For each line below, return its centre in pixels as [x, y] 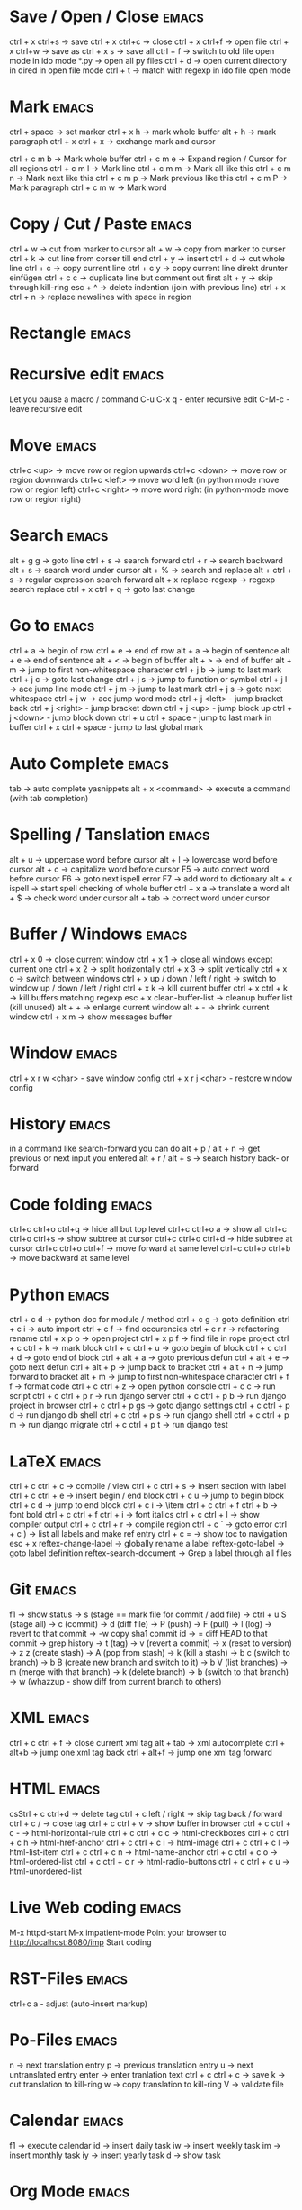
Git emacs [43, 1589]
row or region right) [45, 498]
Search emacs [59, 536]
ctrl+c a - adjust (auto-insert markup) [79, 2004]
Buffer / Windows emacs [98, 934]
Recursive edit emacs [87, 374]
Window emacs [63, 1053]
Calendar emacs [67, 2121]
